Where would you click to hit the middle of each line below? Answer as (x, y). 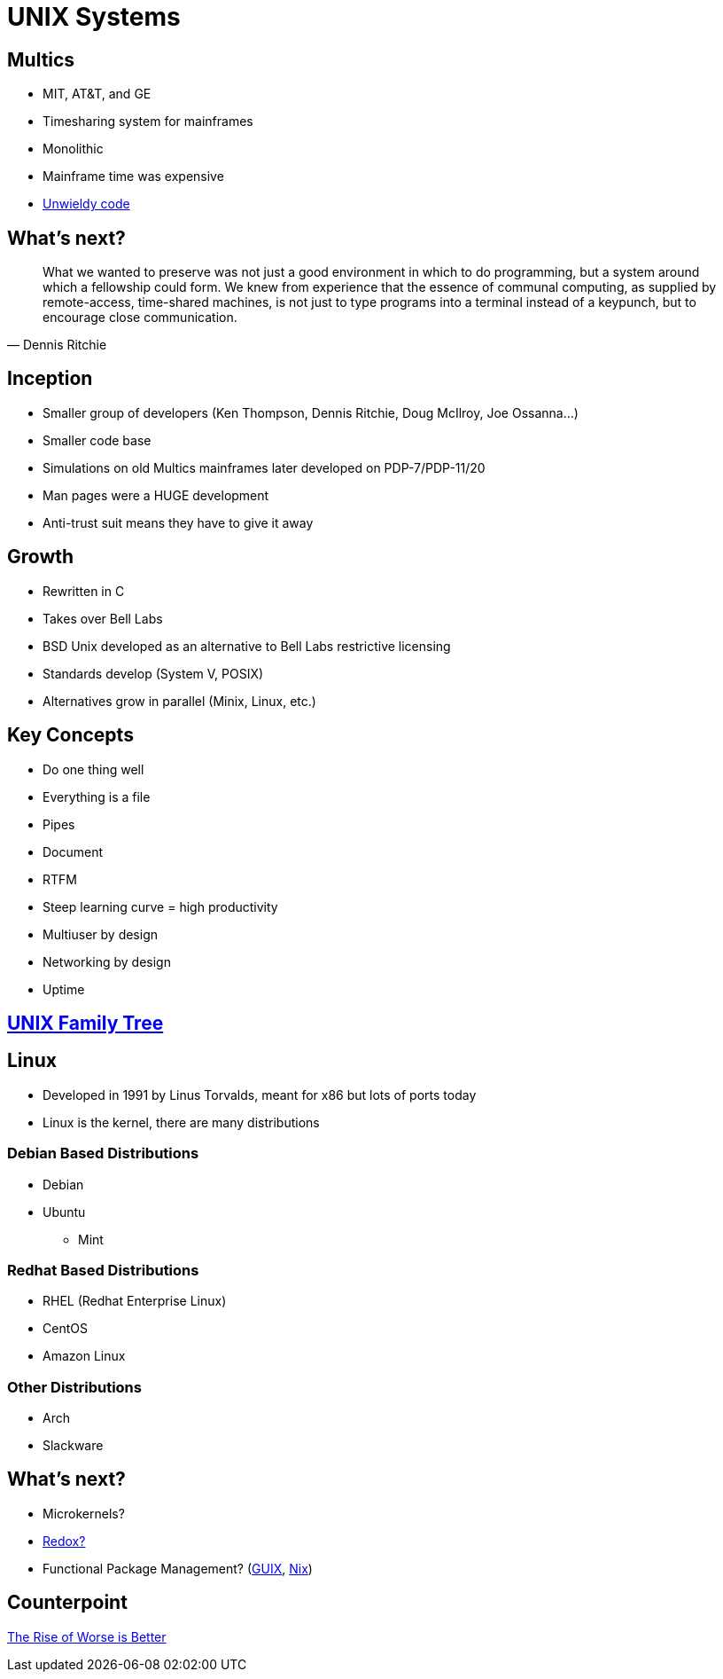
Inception (50, 379)
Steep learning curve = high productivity (160, 906)
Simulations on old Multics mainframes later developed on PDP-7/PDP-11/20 (264, 467)
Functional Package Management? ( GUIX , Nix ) (178, 1568)
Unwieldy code (86, 204)
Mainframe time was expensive (133, 177)
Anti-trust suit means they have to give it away (178, 522)
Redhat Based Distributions (103, 1270)
